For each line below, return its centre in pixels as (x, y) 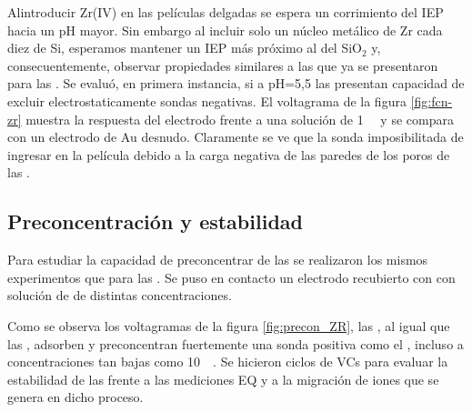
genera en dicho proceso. (75, 397)
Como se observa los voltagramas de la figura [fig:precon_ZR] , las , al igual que (229, 325)
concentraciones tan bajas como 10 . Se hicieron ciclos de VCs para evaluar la (228, 362)
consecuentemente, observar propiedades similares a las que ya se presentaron (223, 65)
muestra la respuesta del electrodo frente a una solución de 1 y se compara (240, 119)
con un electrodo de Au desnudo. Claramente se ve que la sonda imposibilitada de (236, 137)
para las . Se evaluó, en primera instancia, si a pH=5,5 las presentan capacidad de (236, 83)
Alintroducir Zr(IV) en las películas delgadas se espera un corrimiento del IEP (226, 12)
